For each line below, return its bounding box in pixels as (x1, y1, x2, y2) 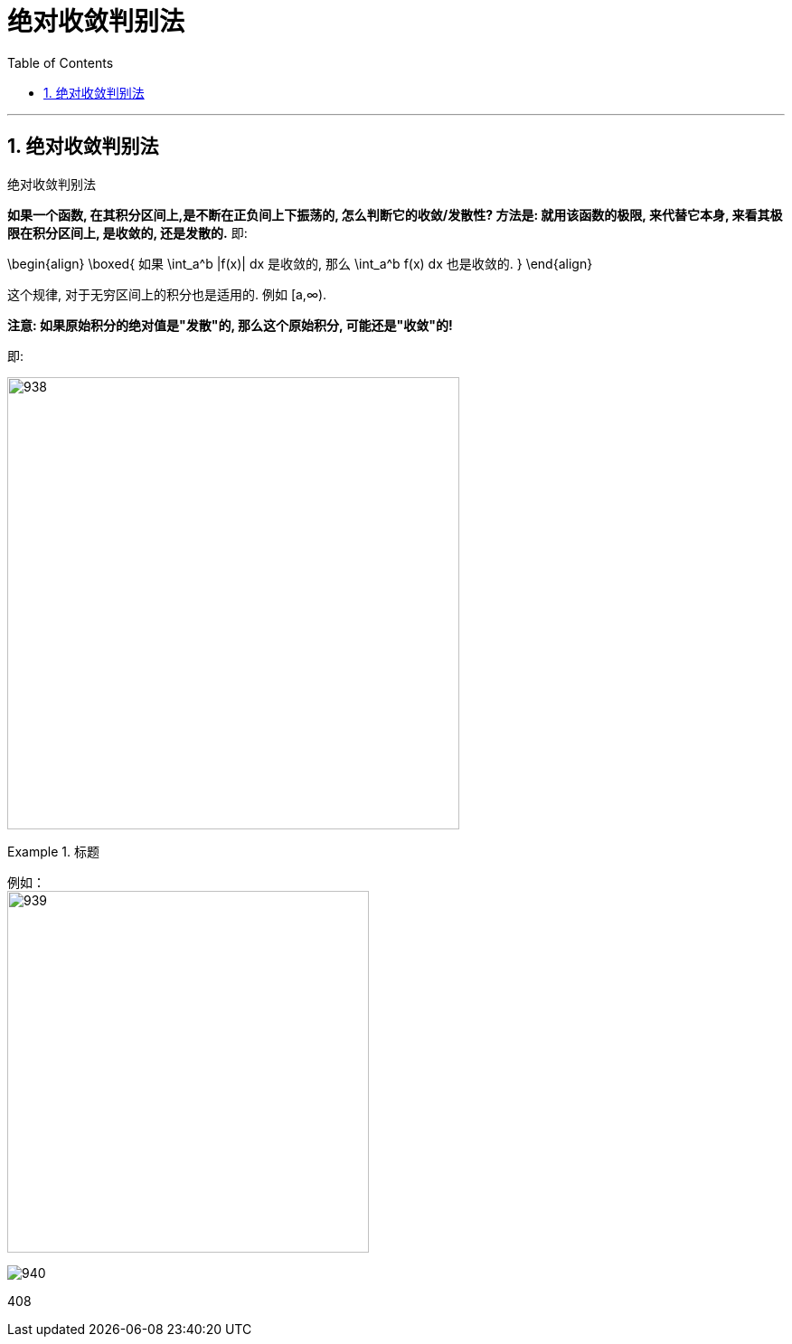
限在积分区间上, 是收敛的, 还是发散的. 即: (7, 224, 248, 241)
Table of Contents (7, 54, 114, 71)
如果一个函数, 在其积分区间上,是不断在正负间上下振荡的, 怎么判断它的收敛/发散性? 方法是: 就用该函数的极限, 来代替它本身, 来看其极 (7, 206, 783, 222)
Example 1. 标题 (7, 843, 99, 859)
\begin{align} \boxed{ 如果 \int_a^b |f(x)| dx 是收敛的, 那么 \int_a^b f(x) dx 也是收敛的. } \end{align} (7, 255, 593, 271)
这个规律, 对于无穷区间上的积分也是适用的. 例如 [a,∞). (7, 286, 327, 302)
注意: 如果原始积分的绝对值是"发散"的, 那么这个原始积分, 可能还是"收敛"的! (7, 317, 453, 333)
